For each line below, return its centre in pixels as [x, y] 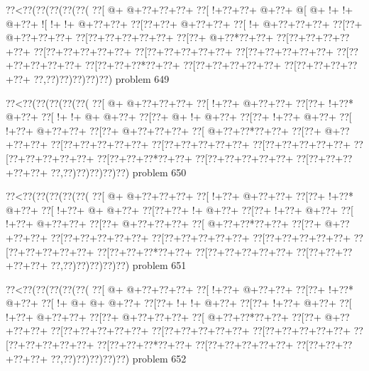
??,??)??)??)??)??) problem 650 [119, 172]
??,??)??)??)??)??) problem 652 [119, 358]
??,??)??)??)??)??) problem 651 [119, 265]
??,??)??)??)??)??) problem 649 [101, 78]
